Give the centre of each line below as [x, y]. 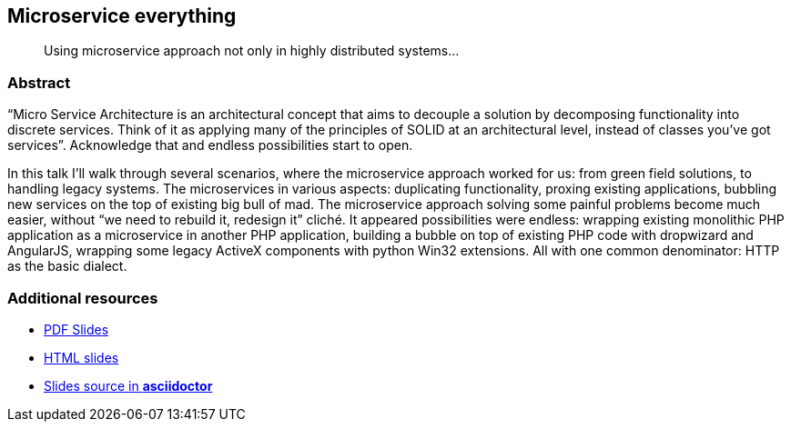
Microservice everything [122, 16]
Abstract [39, 82]
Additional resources [83, 298]
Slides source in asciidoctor [128, 385]
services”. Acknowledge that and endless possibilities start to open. [210, 145]
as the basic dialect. [67, 266]
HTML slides [81, 357]
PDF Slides [76, 329]
